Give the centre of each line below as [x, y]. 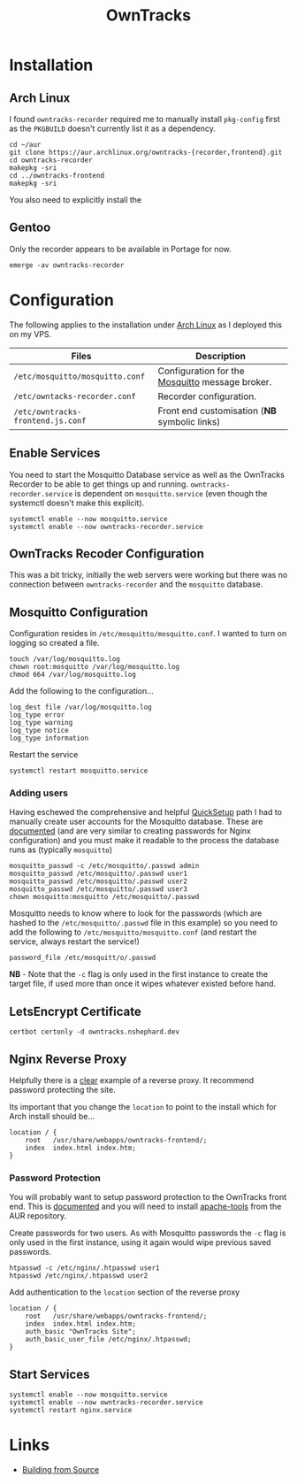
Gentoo [30, 228]
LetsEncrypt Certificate [75, 1011]
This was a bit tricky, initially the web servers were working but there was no [148, 575]
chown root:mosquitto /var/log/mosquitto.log [94, 667]
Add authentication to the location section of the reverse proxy [125, 1292]
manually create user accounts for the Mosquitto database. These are [136, 822]
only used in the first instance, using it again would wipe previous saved [140, 1242]
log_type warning [41, 723]
